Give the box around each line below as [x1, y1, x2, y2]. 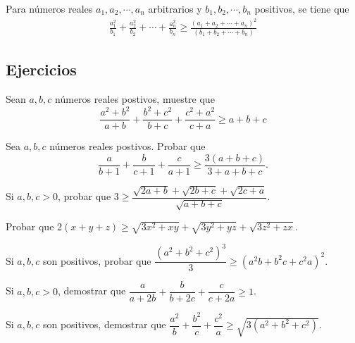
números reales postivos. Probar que [49, 139, 206, 154]
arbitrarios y [148, 1, 202, 15]
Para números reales [6, 1, 93, 15]
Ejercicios [6, 58, 77, 80]
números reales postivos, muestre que [55, 92, 215, 106]
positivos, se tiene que [254, 1, 349, 15]
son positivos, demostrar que [42, 317, 166, 332]
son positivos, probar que [42, 253, 151, 268]
